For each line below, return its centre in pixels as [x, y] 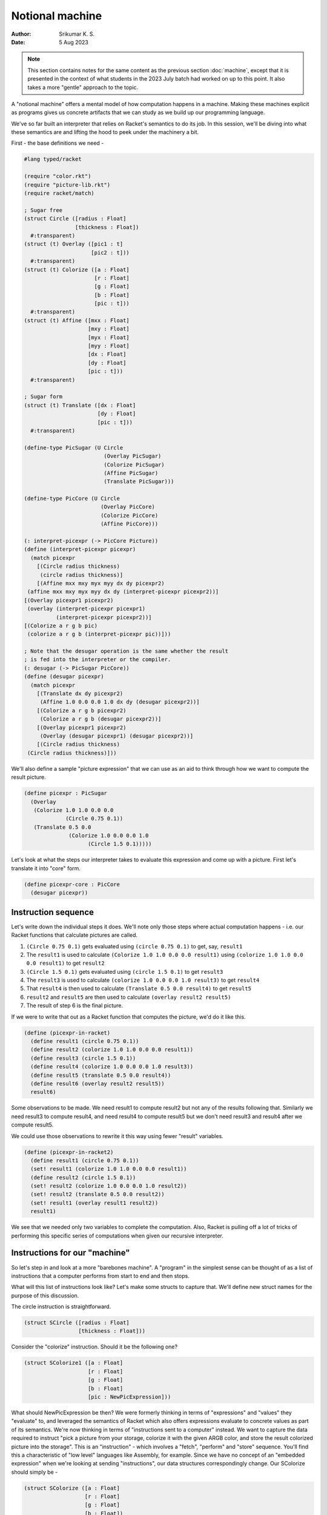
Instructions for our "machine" [71, 1253]
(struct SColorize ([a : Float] [72, 1488]
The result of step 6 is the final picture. [75, 1005]
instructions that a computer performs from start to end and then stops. [101, 1276]
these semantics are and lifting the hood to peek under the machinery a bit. [105, 132]
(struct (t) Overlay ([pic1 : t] [74, 244]
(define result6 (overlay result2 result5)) [97, 1084]
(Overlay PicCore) [128, 507]
